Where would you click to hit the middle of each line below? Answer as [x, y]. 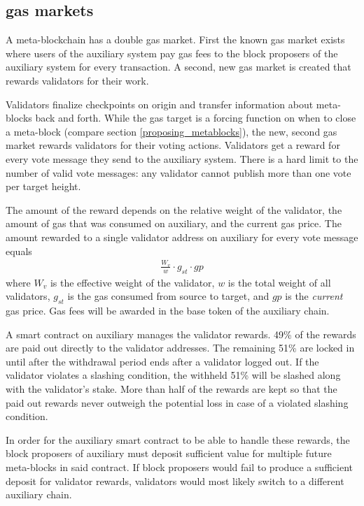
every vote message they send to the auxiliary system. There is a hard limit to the [182, 158]
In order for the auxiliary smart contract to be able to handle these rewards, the [178, 439]
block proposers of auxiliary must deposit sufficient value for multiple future [169, 453]
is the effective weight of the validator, [132, 282]
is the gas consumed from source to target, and [168, 296]
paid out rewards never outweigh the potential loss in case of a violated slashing [177, 402]
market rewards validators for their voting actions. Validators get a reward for [173, 145]
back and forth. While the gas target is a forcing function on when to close [196, 118]
